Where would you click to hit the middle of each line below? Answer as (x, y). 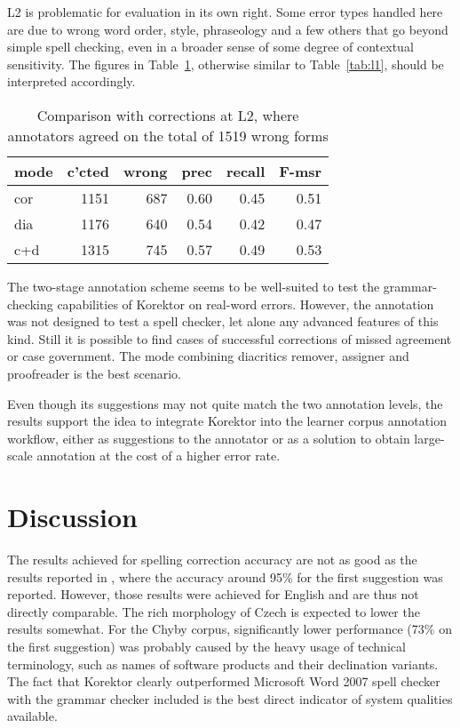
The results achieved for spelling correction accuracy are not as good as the (212, 560)
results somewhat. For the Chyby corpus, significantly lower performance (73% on (230, 629)
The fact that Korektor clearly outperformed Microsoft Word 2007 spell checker (224, 681)
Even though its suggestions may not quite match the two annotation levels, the (225, 403)
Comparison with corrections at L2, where (168, 115)
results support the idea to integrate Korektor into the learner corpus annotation (227, 421)
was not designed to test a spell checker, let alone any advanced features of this (223, 321)
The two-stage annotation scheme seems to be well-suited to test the (194, 286)
